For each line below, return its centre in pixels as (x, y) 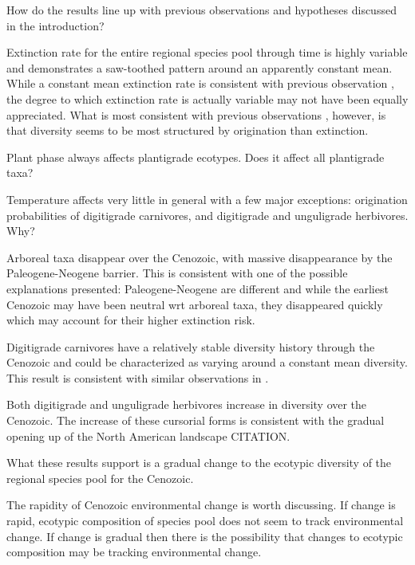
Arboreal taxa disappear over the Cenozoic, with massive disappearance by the (200, 257)
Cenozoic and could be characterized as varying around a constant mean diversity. (207, 362)
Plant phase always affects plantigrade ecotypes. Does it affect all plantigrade (196, 157)
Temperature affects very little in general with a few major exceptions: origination (207, 199)
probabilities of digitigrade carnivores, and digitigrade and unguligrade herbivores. (207, 215)
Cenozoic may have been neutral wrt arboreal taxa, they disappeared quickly (195, 304)
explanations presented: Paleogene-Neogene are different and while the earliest (198, 288)
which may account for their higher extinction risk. (131, 320)
